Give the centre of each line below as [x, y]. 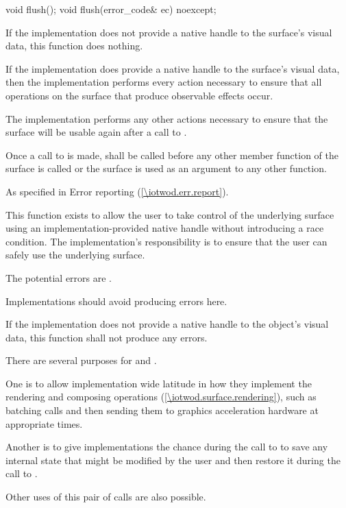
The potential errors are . [59, 277]
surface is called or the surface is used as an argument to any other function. [166, 168]
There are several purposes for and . [81, 360]
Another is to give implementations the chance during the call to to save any [167, 447]
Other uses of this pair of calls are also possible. [106, 497]
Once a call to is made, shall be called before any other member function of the [172, 155]
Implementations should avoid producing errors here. [116, 301]
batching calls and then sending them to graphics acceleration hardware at [162, 410]
